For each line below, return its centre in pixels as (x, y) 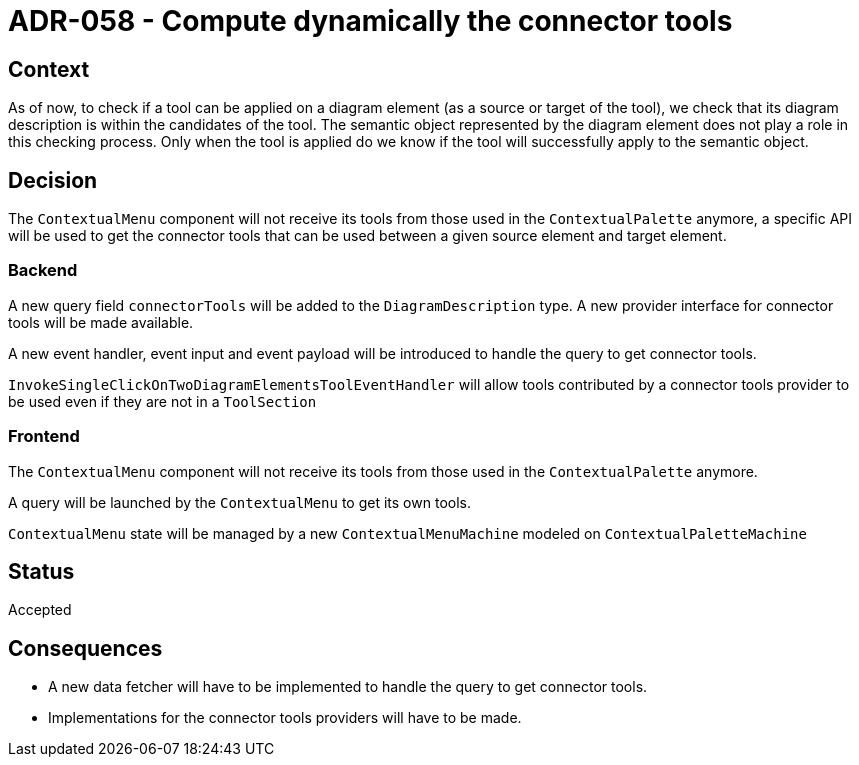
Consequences (85, 648)
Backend (43, 270)
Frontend (44, 436)
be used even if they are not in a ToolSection (162, 401)
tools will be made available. (101, 322)
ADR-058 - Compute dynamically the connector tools (370, 21)
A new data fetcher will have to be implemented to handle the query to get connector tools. (348, 687)
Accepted (40, 610)
